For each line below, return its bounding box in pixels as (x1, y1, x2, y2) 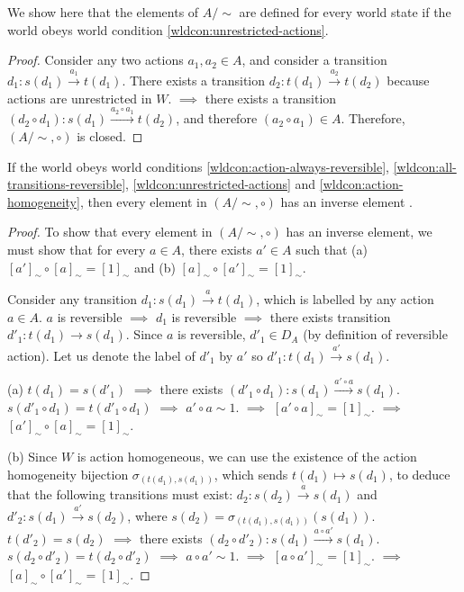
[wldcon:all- (393, 157, 457, 175)
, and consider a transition (241, 50, 387, 69)
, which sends (214, 464, 288, 483)
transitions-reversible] (7, 175, 126, 193)
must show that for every (7, 239, 146, 258)
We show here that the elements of (7, 3, 199, 21)
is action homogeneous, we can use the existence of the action (77, 447, 417, 466)
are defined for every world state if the (239, 3, 451, 21)
